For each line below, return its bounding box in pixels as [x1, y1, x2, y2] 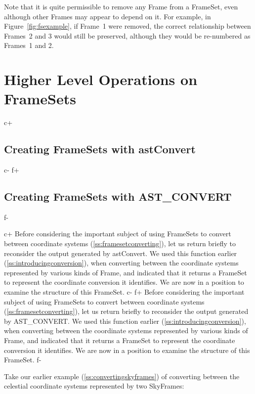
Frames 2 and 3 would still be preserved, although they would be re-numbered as [4, 30, 251, 41]
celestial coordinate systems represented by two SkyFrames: [4, 381, 184, 391]
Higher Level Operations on [4, 69, 198, 89]
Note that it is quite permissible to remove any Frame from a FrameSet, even [4, 1, 238, 11]
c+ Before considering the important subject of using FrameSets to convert [4, 228, 231, 239]
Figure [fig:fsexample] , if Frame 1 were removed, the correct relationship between [4, 21, 251, 31]
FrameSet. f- [4, 354, 42, 365]
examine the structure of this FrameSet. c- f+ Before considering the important [4, 287, 245, 297]
